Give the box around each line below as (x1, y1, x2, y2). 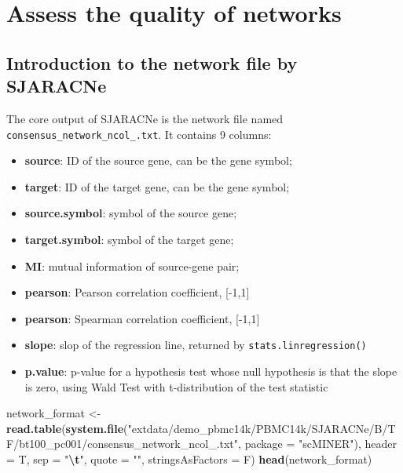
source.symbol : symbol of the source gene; (24, 205, 237, 221)
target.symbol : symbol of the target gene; (24, 231, 234, 247)
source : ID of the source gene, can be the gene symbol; (24, 152, 292, 169)
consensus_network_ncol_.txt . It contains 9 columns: (6, 126, 272, 142)
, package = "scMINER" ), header (238, 435, 398, 452)
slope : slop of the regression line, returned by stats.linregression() (24, 337, 367, 353)
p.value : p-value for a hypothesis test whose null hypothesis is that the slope (24, 363, 398, 380)
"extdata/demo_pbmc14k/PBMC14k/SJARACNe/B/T (127, 420, 396, 436)
